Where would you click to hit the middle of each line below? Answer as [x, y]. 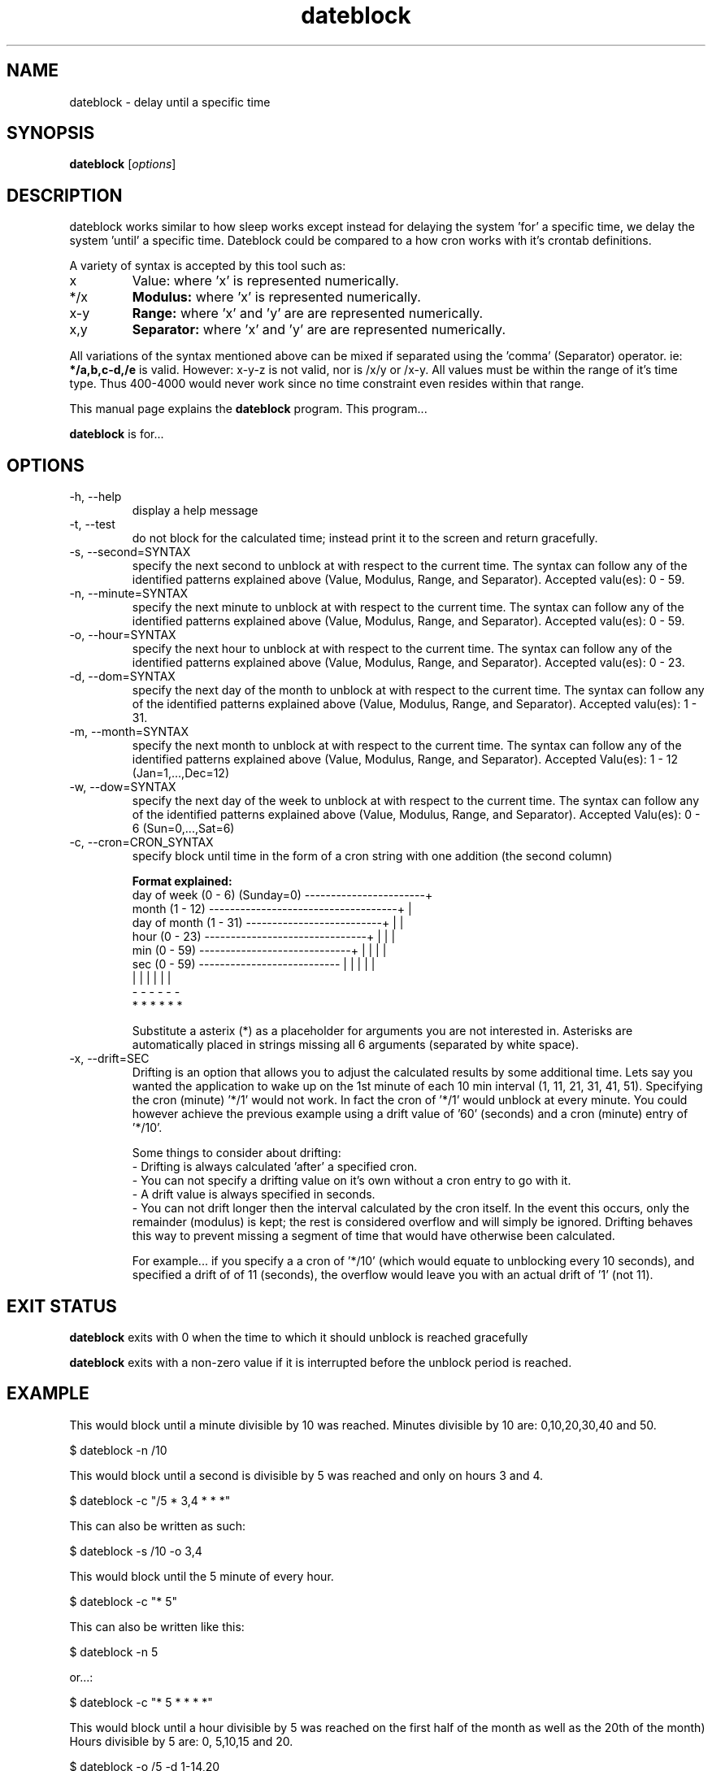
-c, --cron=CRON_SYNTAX [141, 842]
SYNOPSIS [51, 133]
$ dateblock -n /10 [118, 1450]
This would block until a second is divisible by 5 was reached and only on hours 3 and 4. [306, 1475]
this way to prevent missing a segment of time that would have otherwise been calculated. [373, 1236]
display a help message [195, 511]
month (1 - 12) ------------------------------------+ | [272, 909]
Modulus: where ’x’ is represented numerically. [276, 297]
